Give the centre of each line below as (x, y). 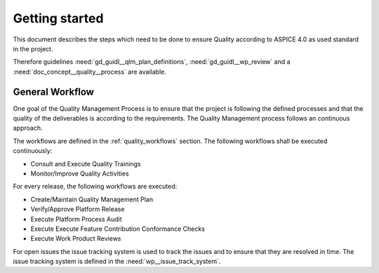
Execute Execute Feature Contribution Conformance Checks (118, 229)
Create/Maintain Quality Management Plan (92, 199)
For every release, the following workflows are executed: (95, 187)
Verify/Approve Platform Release (78, 209)
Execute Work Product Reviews (76, 239)
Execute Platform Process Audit (76, 219)
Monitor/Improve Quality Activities (80, 173)
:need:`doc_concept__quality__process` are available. (89, 72)
